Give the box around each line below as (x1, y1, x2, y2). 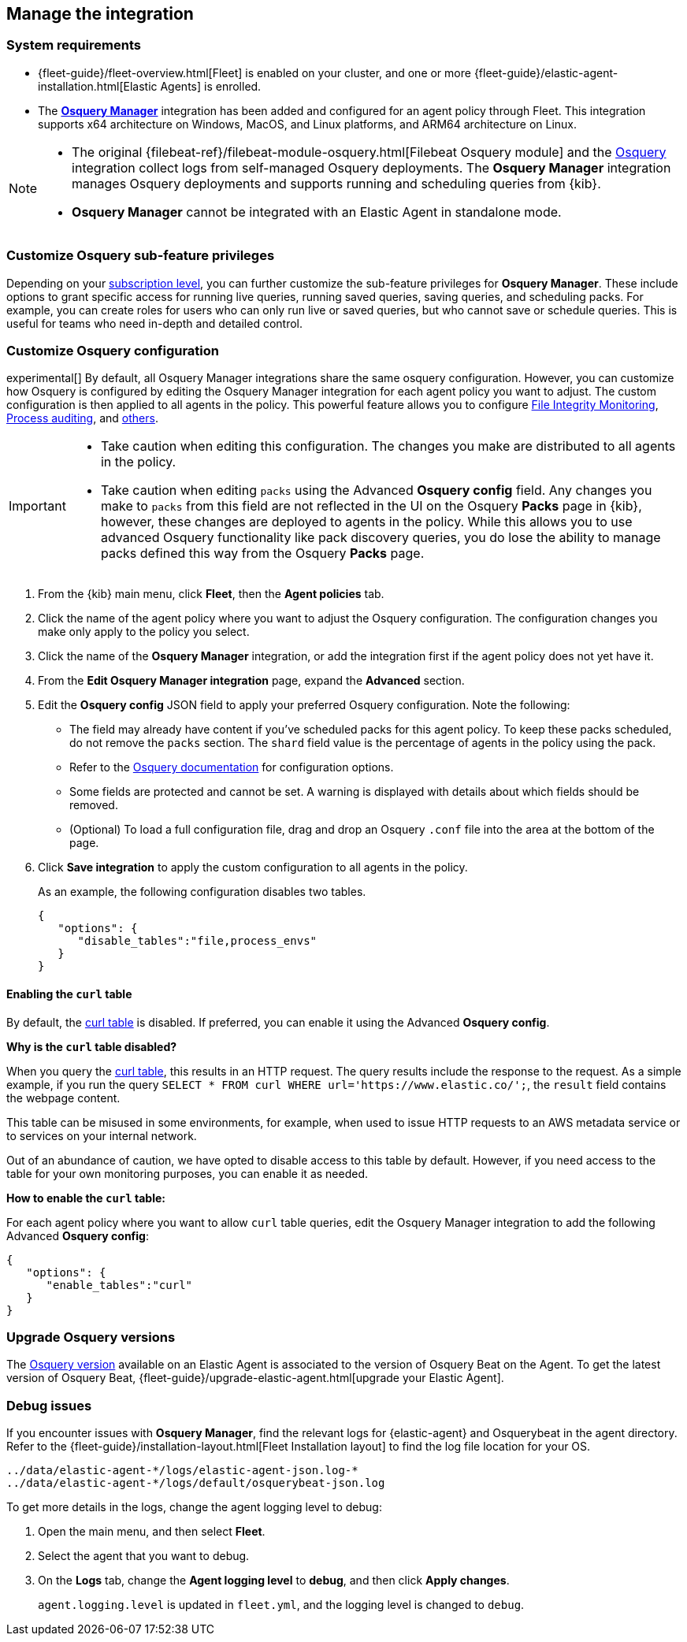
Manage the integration (6, 4, 194, 24)
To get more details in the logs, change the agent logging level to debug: (6, 1500, 382, 1514)
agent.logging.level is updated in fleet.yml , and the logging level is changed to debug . (38, 1598, 525, 1612)
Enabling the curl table (6, 986, 132, 1001)
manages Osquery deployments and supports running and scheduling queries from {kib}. (72, 175, 601, 191)
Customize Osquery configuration (6, 342, 220, 358)
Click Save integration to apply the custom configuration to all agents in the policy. (38, 860, 468, 875)
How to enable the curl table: (6, 1191, 165, 1205)
